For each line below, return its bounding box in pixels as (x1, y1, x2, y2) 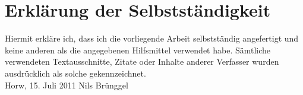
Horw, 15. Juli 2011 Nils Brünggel (5, 78, 128, 91)
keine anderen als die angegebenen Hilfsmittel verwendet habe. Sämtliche (5, 43, 271, 56)
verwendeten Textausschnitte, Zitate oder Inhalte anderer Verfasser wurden (5, 55, 279, 68)
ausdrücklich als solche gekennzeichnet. (5, 66, 146, 79)
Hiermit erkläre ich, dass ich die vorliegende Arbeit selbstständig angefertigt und (5, 32, 299, 45)
